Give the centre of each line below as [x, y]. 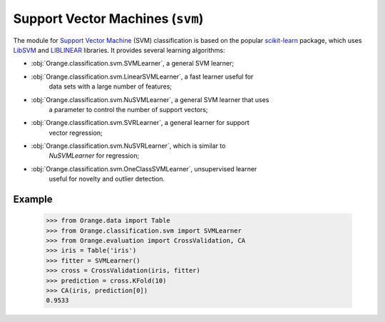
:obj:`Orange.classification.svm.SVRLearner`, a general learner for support [140, 123]
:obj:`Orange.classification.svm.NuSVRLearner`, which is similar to [128, 146]
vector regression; [76, 133]
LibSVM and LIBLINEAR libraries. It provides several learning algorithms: [119, 50]
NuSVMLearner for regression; [94, 156]
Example [33, 200]
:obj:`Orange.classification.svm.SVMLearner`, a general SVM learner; [133, 64]
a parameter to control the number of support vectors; [128, 109]
